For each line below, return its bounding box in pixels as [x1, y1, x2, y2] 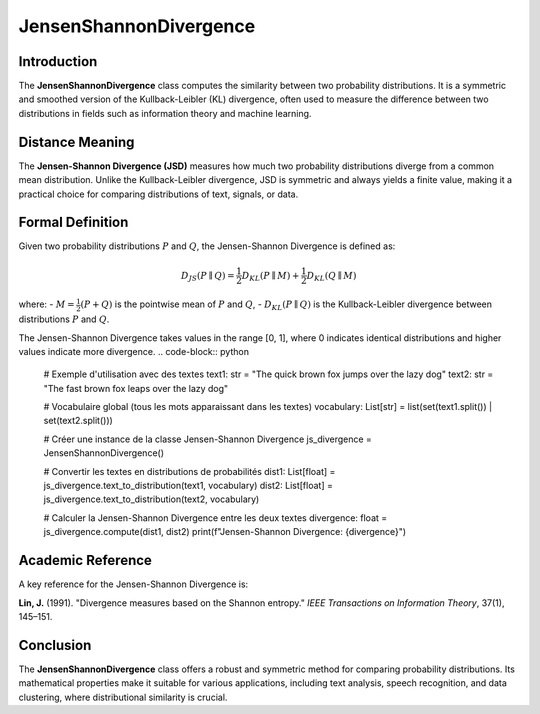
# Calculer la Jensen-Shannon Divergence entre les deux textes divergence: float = [43, 511, 388, 524]
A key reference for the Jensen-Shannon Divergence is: [18, 578, 249, 590]
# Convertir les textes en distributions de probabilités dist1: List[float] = [43, 465, 336, 477]
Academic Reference [18, 552, 152, 569]
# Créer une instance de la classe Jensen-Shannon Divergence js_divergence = [43, 433, 372, 445]
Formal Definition [18, 214, 129, 231]
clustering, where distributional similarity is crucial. [18, 691, 228, 703]
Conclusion [18, 636, 92, 654]
